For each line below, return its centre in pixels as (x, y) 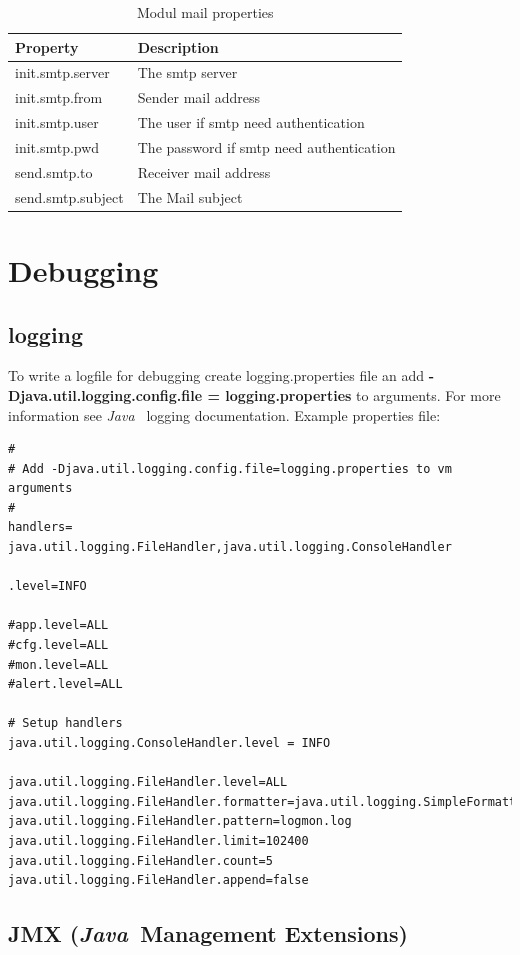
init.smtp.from (59, 97)
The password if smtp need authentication (266, 146)
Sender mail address (199, 97)
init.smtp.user (57, 122)
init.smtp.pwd (57, 146)
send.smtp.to (54, 171)
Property (47, 46)
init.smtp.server (62, 72)
